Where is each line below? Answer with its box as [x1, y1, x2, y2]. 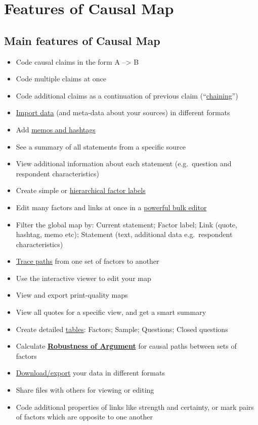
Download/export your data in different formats [16, 367, 165, 378]
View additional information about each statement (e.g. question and [16, 158, 232, 169]
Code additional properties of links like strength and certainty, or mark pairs [16, 401, 254, 412]
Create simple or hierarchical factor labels [16, 185, 146, 196]
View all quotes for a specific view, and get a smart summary [16, 307, 206, 317]
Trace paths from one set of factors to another [16, 256, 159, 266]
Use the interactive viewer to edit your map [16, 272, 151, 283]
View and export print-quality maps [16, 290, 128, 300]
